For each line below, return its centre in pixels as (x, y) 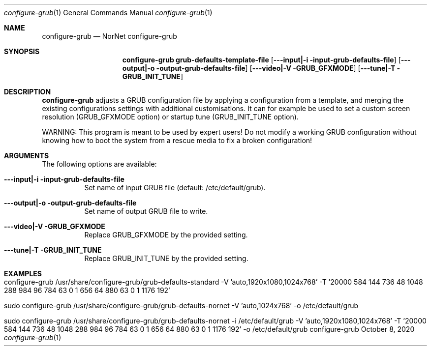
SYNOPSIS (22, 51)
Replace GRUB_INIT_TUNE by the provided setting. (166, 258)
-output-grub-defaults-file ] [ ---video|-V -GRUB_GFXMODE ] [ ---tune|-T (276, 68)
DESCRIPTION (28, 92)
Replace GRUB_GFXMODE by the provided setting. (166, 235)
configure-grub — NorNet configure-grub (109, 36)
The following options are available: (99, 164)
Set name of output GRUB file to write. (146, 211)
